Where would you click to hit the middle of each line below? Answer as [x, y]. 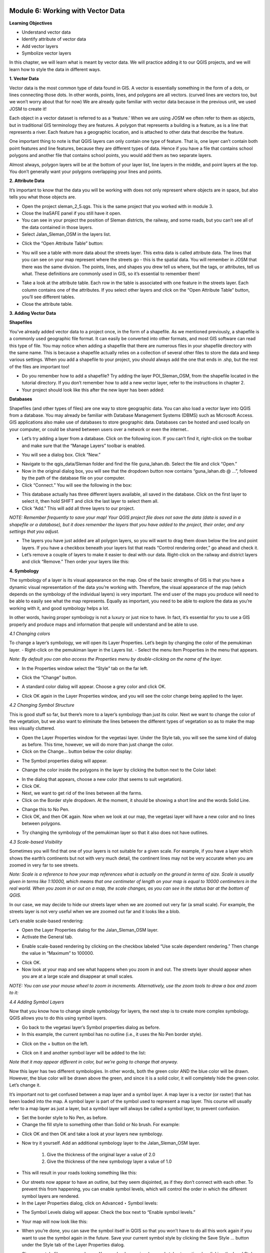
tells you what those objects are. [43, 197]
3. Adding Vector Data [33, 313]
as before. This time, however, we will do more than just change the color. [98, 745]
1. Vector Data [24, 79]
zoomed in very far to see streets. [44, 865]
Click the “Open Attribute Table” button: [62, 244]
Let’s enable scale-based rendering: [46, 921]
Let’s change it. [25, 1085]
